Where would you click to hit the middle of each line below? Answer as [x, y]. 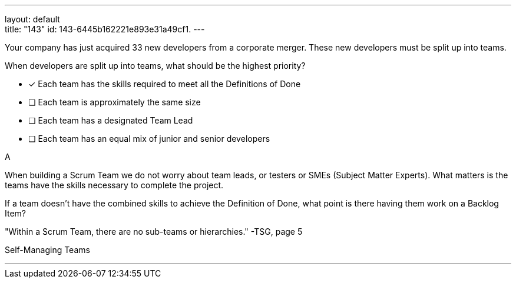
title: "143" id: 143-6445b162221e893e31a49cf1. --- [105, 29]
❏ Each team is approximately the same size [115, 102]
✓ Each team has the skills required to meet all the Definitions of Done [165, 84]
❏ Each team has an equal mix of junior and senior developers [149, 139]
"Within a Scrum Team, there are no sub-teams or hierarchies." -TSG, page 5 [154, 232]
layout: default [32, 19]
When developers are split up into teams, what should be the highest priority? [155, 66]
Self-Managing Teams [47, 250]
